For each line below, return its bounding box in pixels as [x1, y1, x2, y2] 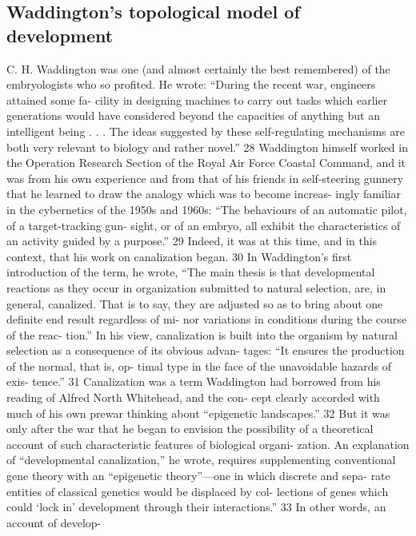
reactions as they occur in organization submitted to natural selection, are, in [6, 279, 386, 296]
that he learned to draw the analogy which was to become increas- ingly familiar [6, 185, 402, 202]
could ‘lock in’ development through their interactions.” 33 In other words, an [6, 498, 386, 515]
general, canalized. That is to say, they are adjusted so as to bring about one [6, 295, 383, 312]
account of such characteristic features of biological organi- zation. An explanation [6, 435, 410, 452]
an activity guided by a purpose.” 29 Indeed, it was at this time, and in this [6, 232, 378, 249]
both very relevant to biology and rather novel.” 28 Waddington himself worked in [6, 138, 408, 155]
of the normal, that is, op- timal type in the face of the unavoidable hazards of [6, 357, 391, 374]
